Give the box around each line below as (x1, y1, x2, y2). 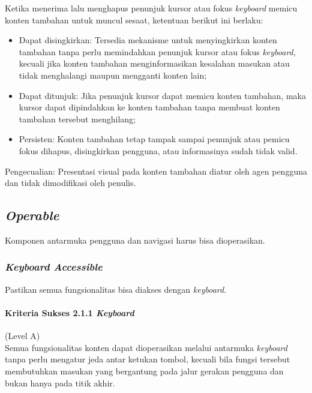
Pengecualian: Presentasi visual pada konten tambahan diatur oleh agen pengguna (5, 164, 307, 177)
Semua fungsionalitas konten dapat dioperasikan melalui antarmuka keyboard (5, 341, 287, 353)
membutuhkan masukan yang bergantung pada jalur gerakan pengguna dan (5, 364, 284, 377)
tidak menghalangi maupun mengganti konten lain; (19, 68, 207, 81)
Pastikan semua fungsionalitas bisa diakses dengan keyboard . (5, 283, 227, 295)
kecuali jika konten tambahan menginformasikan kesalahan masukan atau (19, 57, 290, 70)
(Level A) (5, 329, 40, 342)
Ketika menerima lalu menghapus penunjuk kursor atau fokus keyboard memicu (5, 2, 298, 14)
